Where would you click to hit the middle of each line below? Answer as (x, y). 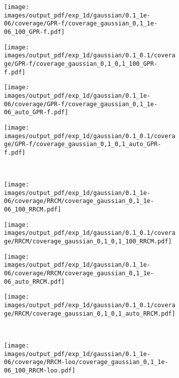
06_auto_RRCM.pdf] (34, 282)
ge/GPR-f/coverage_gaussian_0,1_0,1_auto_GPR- (83, 144)
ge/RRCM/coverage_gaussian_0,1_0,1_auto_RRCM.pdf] (90, 313)
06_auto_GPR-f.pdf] (36, 112)
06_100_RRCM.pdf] (33, 210)
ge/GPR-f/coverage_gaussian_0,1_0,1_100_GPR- (81, 64)
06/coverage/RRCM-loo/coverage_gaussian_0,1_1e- (86, 362)
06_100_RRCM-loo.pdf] (40, 370)
